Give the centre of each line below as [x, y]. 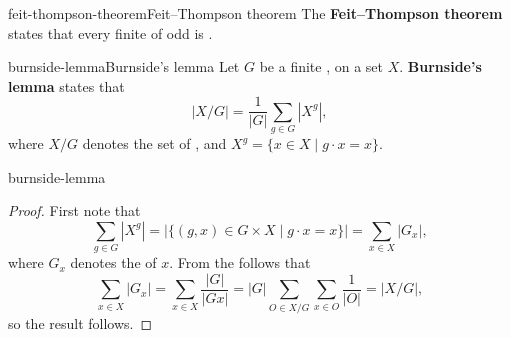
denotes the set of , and [154, 143]
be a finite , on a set [321, 66]
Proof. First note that [74, 210]
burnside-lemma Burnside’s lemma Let [124, 66]
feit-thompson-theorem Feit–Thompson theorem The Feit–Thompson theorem [255, 13]
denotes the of [113, 262]
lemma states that [66, 85]
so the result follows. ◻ [80, 322]
